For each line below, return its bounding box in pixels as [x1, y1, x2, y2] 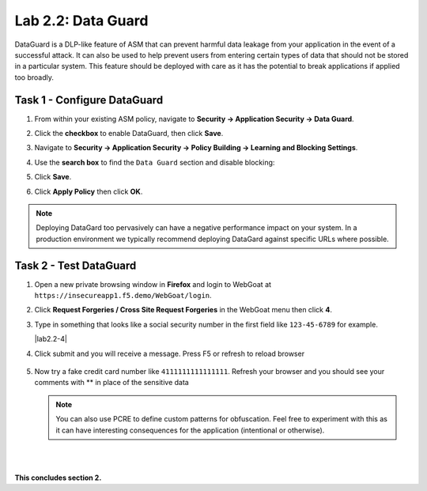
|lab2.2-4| [34, 334, 67, 344]
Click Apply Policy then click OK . [34, 187, 143, 196]
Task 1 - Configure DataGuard [14, 93, 164, 107]
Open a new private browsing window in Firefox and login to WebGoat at [34, 279, 272, 289]
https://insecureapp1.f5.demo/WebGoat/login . [34, 291, 213, 300]
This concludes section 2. [14, 473, 102, 482]
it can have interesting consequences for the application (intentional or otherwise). [55, 425, 325, 435]
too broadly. [14, 72, 55, 82]
